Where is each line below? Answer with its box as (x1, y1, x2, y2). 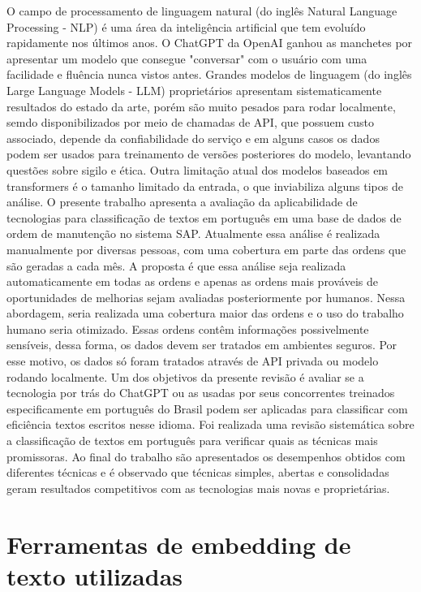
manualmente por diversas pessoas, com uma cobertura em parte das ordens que (6, 240, 406, 257)
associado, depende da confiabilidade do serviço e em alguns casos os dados (6, 129, 380, 146)
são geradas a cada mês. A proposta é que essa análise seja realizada (6, 257, 346, 274)
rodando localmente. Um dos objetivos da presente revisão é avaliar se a (6, 368, 364, 385)
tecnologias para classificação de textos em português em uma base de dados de (6, 209, 402, 226)
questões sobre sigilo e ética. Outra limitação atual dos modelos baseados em (6, 161, 389, 178)
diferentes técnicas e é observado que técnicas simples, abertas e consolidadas (6, 464, 389, 481)
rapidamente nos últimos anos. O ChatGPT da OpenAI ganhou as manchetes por (6, 34, 413, 51)
